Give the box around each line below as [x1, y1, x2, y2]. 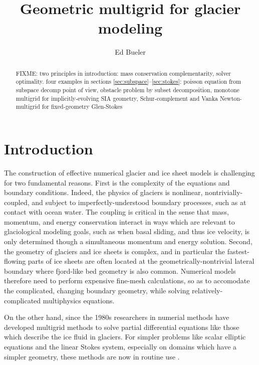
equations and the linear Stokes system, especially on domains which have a [4, 341, 237, 352]
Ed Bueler [115, 47, 146, 57]
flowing [4, 256, 26, 266]
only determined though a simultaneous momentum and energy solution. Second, [4, 236, 252, 247]
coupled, [4, 197, 30, 207]
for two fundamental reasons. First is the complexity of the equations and [4, 177, 230, 188]
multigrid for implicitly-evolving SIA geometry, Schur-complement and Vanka [16, 94, 218, 102]
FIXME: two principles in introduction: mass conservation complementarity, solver [16, 69, 231, 77]
